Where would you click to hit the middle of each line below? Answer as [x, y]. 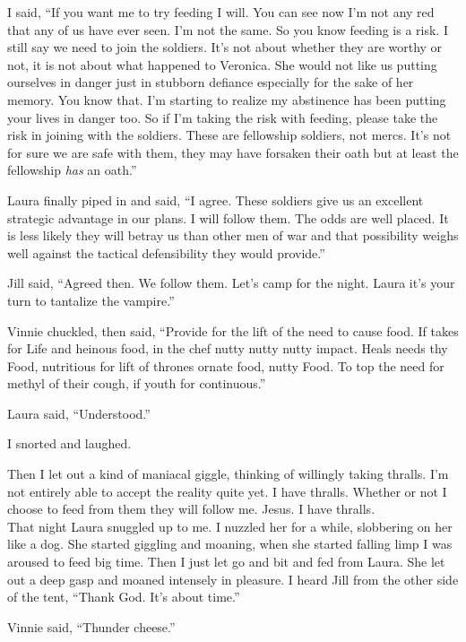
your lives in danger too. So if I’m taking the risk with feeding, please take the [223, 117]
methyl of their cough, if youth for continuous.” [137, 383]
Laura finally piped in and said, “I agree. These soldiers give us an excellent [216, 200]
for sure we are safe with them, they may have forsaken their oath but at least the [233, 152]
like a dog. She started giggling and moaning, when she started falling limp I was [230, 544]
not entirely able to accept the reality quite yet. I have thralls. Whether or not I [227, 491]
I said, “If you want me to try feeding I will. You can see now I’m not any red [221, 12]
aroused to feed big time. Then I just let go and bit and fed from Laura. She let [226, 562]
